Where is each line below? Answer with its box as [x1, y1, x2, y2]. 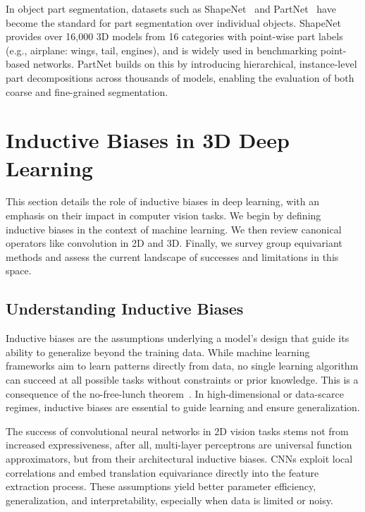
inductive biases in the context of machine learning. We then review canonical [6, 221, 342, 236]
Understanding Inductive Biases [6, 298, 244, 319]
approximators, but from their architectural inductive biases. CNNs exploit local [6, 451, 353, 465]
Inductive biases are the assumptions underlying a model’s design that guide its [6, 331, 349, 346]
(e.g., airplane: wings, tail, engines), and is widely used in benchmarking [6, 42, 318, 57]
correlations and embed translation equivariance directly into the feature [6, 465, 319, 480]
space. [6, 263, 32, 278]
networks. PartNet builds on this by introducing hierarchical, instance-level [32, 56, 357, 71]
